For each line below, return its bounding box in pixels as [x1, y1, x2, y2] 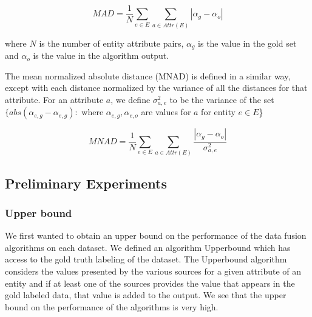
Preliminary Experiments [5, 173, 167, 192]
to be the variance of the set [169, 93, 274, 106]
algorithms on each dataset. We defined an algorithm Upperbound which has [5, 241, 291, 253]
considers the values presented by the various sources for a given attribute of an [5, 265, 302, 278]
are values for [141, 105, 191, 118]
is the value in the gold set [198, 36, 297, 49]
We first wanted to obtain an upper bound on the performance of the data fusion [5, 229, 307, 242]
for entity [201, 105, 236, 118]
